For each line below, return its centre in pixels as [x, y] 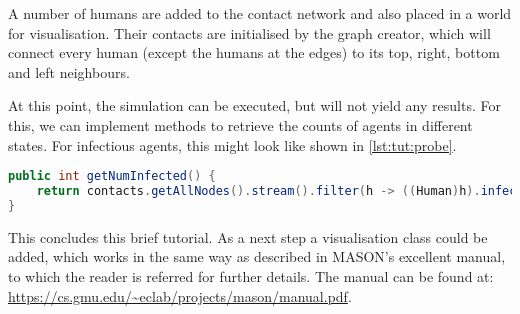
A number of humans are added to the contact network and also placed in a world [260, 13]
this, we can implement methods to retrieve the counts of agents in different [240, 124]
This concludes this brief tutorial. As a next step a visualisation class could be [248, 236]
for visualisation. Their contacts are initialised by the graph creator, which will [249, 32]
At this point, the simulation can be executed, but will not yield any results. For [254, 105]
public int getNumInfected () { [112, 176]
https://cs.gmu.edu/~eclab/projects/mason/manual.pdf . [180, 295]
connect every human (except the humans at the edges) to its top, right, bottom [254, 52]
